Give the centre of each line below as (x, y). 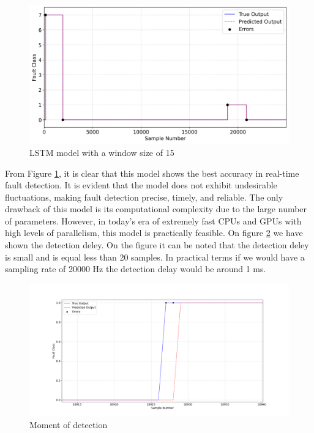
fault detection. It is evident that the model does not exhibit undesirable (141, 185)
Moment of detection (69, 425)
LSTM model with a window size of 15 (102, 152)
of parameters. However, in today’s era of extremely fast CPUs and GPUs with (153, 220)
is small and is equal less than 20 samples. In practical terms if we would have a (155, 257)
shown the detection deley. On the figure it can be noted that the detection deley (157, 245)
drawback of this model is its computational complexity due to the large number (156, 209)
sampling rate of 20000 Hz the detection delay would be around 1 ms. (136, 269)
